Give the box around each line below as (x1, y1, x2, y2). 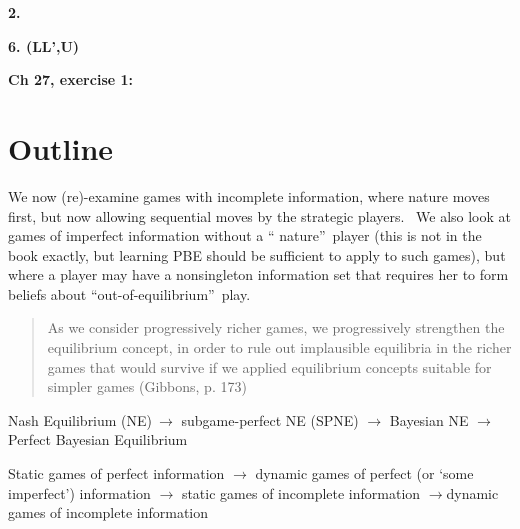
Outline (8, 127, 114, 168)
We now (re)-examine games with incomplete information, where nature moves (8, 185, 490, 206)
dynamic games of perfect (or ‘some (255, 463, 474, 484)
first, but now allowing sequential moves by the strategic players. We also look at (8, 205, 511, 226)
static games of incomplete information (181, 482, 421, 503)
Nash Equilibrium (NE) (8, 409, 153, 430)
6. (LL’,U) (8, 35, 80, 56)
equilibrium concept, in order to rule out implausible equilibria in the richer (47, 337, 512, 358)
